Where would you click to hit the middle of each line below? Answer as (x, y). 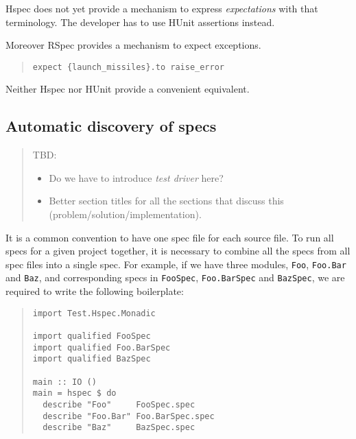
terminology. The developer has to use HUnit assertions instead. (140, 22)
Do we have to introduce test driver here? (136, 177)
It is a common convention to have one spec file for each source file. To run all (170, 237)
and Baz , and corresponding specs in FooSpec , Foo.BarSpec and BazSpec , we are (175, 277)
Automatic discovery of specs (111, 126)
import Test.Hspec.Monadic (94, 313)
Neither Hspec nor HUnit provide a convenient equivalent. (128, 89)
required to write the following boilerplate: (95, 291)
